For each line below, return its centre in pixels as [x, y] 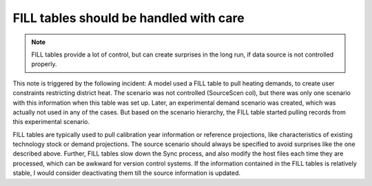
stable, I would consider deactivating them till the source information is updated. [127, 173]
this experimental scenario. [51, 122]
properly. [44, 64]
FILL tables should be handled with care [128, 18]
